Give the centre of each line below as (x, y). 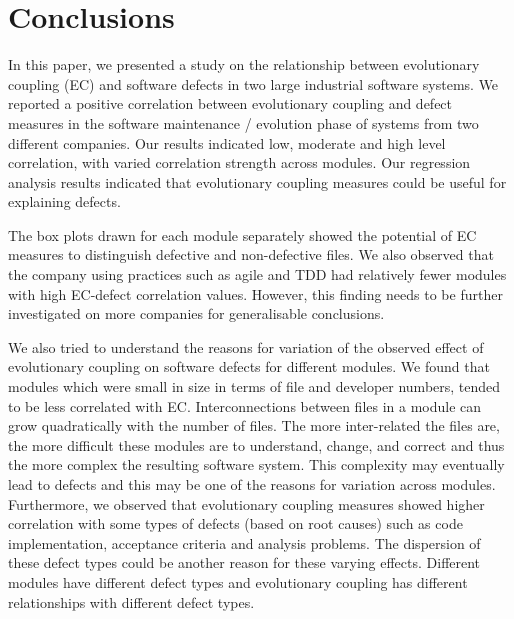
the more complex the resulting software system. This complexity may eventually (256, 464)
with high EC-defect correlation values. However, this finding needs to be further (255, 293)
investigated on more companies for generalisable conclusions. (196, 313)
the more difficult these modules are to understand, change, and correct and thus (256, 444)
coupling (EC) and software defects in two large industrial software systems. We (253, 83)
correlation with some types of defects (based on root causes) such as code (235, 523)
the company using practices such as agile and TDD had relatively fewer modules (257, 274)
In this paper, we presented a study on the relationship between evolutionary (244, 64)
